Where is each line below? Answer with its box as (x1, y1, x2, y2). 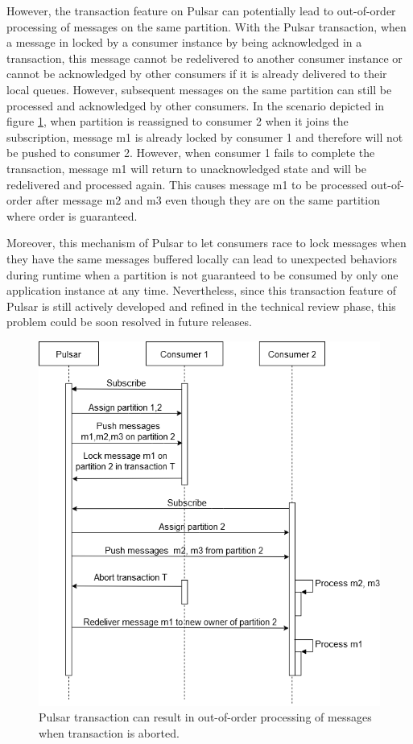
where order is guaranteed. (6, 207, 138, 224)
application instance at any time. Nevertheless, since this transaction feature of (6, 282, 396, 299)
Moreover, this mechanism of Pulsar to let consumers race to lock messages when (6, 234, 407, 251)
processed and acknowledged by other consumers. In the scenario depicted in (6, 97, 385, 114)
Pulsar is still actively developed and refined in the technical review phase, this (6, 297, 396, 314)
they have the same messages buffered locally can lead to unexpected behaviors (6, 250, 397, 267)
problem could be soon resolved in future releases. (6, 313, 252, 330)
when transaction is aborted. (39, 724, 180, 741)
